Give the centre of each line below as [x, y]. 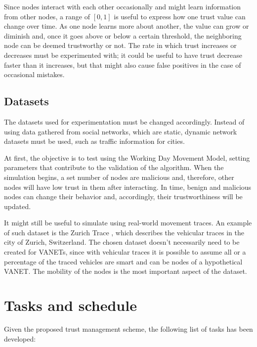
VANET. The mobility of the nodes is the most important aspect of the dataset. [126, 271]
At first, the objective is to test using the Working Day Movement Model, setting [127, 157]
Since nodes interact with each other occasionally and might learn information [123, 6]
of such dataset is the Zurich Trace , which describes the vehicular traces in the [124, 232]
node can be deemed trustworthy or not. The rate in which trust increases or [120, 45]
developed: [20, 338]
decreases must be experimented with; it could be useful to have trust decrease [123, 55]
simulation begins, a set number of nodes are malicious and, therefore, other [119, 177]
